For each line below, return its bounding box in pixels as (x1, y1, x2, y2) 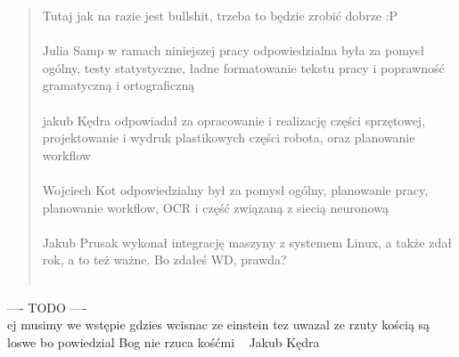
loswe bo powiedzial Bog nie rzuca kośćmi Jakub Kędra (7, 332, 320, 351)
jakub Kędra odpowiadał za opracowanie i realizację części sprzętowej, (42, 110, 426, 129)
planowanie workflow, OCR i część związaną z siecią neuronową (42, 198, 389, 216)
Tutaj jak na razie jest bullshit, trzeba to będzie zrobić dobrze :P (42, 6, 398, 24)
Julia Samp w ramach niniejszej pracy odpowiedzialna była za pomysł (42, 41, 425, 60)
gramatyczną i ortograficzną (42, 76, 195, 94)
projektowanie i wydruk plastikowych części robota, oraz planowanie (42, 128, 415, 147)
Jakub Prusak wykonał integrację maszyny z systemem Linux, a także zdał (42, 232, 452, 251)
